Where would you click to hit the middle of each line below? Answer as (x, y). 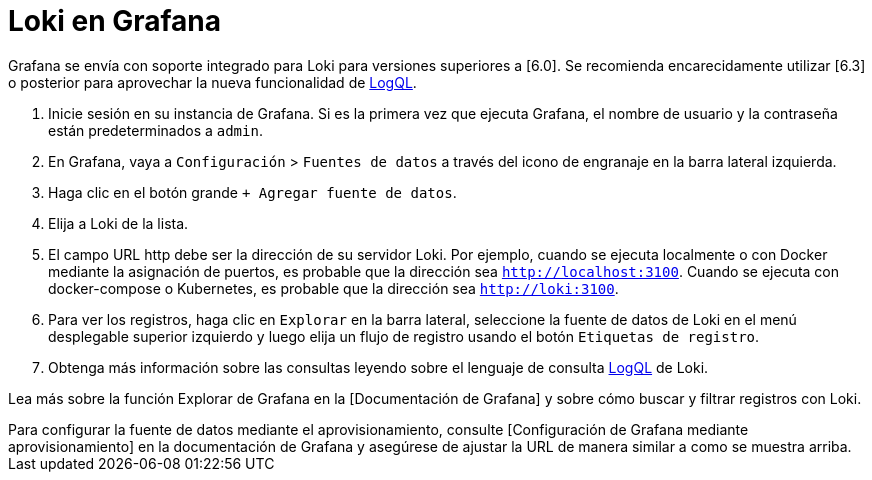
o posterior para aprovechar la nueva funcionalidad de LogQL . (212, 82)
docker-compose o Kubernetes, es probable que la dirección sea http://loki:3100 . (333, 288)
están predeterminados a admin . (155, 130)
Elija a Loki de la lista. (118, 223)
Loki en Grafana (115, 21)
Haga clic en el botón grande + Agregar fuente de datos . (252, 192)
